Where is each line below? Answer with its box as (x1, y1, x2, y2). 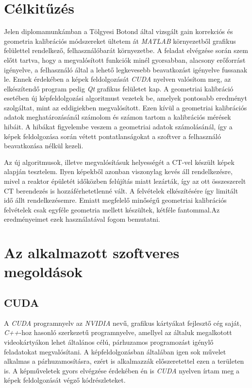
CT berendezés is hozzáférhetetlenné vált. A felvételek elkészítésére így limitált (4, 185, 238, 195)
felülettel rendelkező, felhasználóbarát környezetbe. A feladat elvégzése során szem (4, 45, 248, 55)
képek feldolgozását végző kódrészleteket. (4, 375, 126, 385)
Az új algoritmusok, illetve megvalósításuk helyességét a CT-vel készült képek (4, 157, 235, 167)
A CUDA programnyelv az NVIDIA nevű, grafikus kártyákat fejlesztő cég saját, (4, 317, 242, 328)
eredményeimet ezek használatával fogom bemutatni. (4, 214, 160, 224)
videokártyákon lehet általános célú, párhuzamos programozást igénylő (4, 336, 214, 347)
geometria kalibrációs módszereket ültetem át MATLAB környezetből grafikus (4, 35, 236, 46)
